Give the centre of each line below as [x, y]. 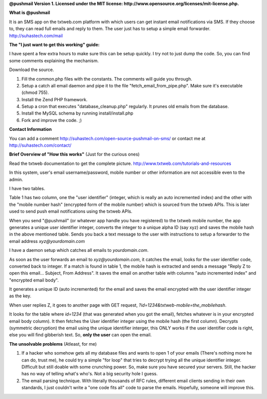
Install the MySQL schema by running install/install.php [77, 113]
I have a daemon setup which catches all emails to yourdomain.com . [79, 250]
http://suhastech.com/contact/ [40, 145]
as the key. [20, 296]
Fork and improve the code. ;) [52, 120]
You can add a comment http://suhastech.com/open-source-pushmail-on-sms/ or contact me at [107, 138]
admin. [16, 179]
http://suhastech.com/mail [36, 36]
